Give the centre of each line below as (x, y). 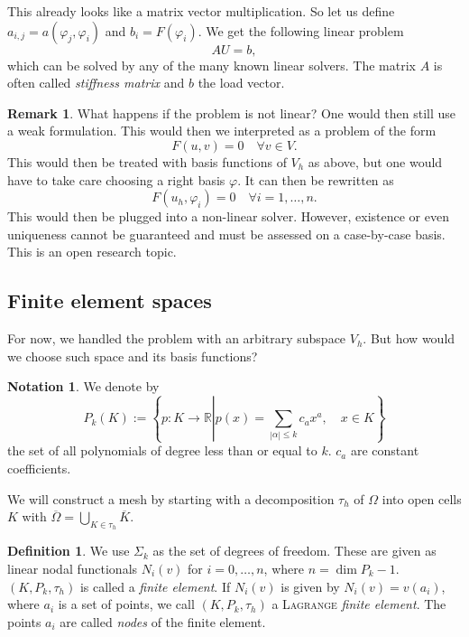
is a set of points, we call (126, 604)
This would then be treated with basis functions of (147, 161)
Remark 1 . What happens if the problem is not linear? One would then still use (232, 112)
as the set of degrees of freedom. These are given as (294, 551)
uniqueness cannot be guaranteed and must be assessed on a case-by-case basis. (226, 234)
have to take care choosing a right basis (116, 179)
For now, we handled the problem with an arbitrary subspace (177, 338)
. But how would (409, 338)
